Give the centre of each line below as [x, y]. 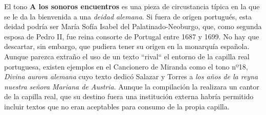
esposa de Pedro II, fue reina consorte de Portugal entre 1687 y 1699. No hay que [132, 36]
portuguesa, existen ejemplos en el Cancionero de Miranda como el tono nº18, [126, 66]
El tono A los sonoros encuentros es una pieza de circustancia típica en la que [132, 6]
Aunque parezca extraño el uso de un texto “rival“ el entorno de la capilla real [127, 56]
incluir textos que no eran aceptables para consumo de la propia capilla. [117, 106]
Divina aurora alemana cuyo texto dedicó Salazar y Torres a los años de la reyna [131, 76]
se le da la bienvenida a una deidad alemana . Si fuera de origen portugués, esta [128, 16]
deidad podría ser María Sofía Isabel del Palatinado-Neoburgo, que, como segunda [133, 26]
